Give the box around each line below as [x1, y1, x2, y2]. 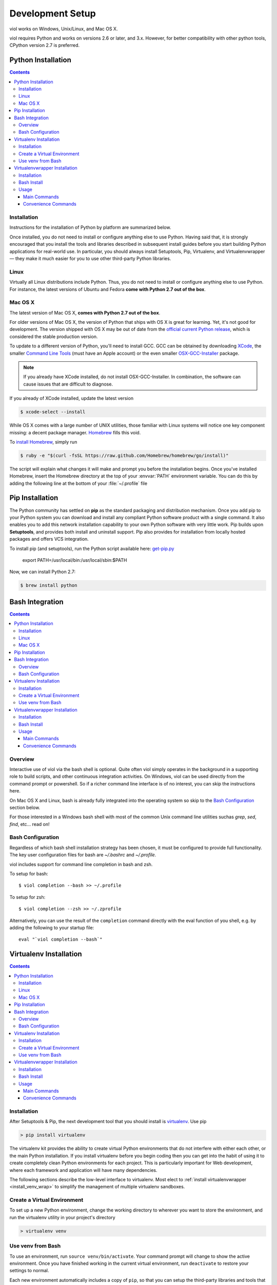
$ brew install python [20, 582, 77, 589]
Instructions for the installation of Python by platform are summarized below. [9, 224, 171, 231]
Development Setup [9, 8, 96, 19]
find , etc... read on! [9, 821, 50, 827]
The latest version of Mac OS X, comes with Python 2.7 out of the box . [9, 309, 161, 316]
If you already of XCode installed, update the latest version [9, 395, 133, 401]
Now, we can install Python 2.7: [9, 568, 76, 575]
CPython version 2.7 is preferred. [9, 42, 80, 48]
